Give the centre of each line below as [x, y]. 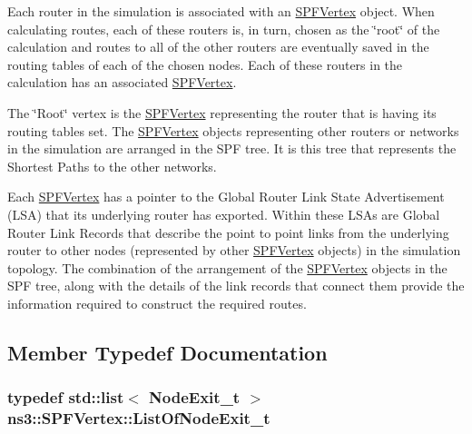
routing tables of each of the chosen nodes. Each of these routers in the [205, 64]
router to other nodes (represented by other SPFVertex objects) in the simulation [234, 250]
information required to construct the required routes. [157, 303]
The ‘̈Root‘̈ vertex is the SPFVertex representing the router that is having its [222, 112]
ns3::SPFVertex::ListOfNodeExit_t [139, 418]
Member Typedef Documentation [167, 352]
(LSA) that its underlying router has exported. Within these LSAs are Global [224, 214]
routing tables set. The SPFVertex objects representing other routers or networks [233, 130]
